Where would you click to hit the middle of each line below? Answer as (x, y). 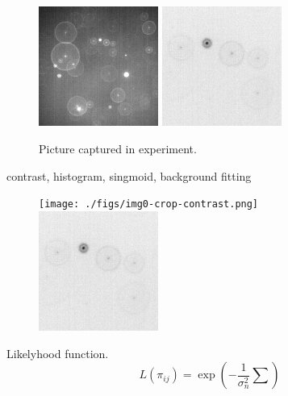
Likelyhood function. (58, 353)
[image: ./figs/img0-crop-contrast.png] (149, 204)
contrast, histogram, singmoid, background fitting (129, 175)
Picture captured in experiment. (118, 148)
